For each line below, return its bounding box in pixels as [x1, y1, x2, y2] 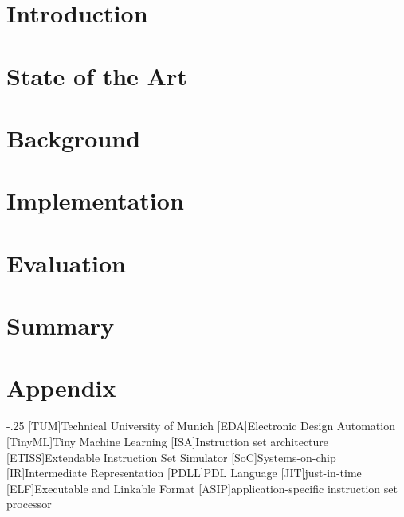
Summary [6, 309, 115, 342]
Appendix [6, 371, 116, 404]
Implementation [6, 184, 184, 217]
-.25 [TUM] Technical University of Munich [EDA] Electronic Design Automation [6, 417, 395, 434]
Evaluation [6, 246, 126, 279]
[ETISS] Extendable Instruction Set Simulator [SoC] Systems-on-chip [6, 448, 336, 465]
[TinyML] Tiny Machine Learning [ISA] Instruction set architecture [6, 433, 329, 449]
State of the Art [6, 59, 187, 92]
